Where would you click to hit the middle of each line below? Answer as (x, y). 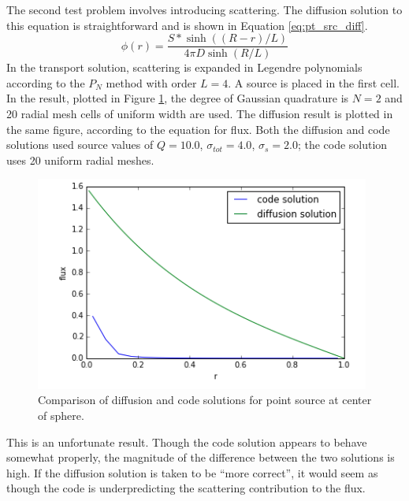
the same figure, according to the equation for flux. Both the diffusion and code (198, 129)
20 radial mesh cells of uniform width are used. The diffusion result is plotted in (200, 114)
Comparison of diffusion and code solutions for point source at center (205, 400)
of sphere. (61, 415)
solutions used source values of (80, 145)
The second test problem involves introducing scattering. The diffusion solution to (204, 9)
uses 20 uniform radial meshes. (80, 160)
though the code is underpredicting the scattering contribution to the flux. (186, 488)
